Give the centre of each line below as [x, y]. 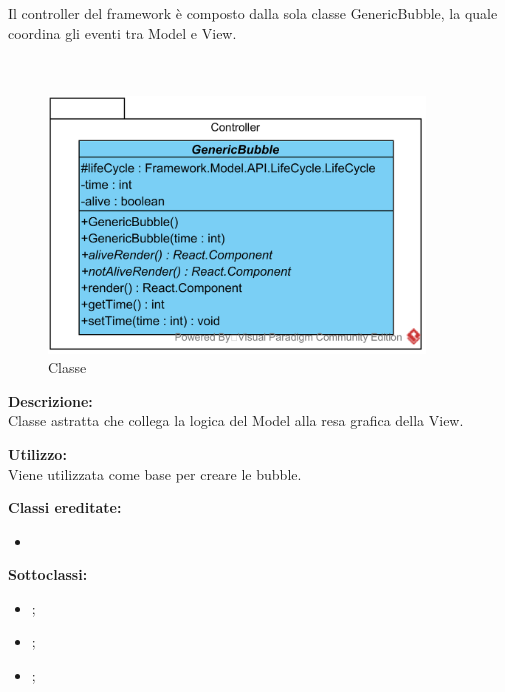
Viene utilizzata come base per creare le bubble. [155, 473]
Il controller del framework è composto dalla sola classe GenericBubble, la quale [253, 12]
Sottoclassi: [48, 574]
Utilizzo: [37, 453]
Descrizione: [50, 400]
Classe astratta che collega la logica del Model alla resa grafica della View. [236, 420]
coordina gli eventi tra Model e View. [122, 32]
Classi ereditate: [65, 507]
